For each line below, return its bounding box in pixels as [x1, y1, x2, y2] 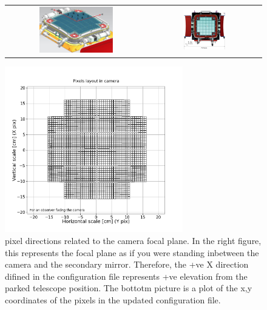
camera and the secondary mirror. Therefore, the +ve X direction [5, 258, 249, 271]
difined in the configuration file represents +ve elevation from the [5, 269, 248, 282]
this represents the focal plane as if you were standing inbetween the [5, 246, 259, 259]
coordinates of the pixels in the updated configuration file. [5, 293, 221, 306]
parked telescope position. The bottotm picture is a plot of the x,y [5, 282, 252, 294]
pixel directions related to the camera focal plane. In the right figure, [5, 234, 262, 246]
